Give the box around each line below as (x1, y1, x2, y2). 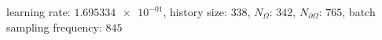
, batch (342, 4, 376, 19)
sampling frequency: (6, 18, 102, 35)
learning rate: (6, 4, 71, 19)
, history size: (163, 4, 227, 19)
